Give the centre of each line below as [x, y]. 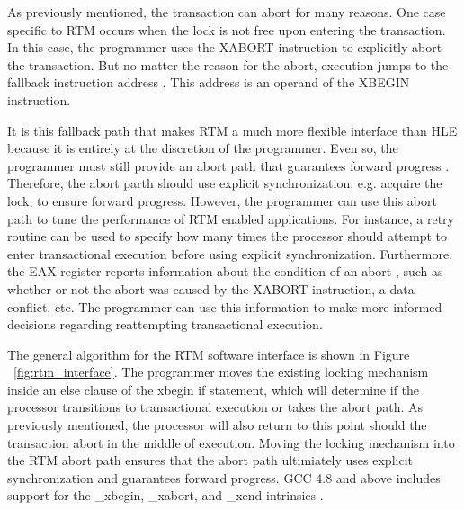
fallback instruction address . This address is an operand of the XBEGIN [209, 82]
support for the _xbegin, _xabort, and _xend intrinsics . [165, 495]
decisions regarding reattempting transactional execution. [165, 324]
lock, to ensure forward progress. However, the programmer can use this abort [222, 200]
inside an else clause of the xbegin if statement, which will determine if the [214, 389]
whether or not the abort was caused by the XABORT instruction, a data [211, 288]
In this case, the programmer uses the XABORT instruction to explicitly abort [225, 47]
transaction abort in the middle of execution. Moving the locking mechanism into [231, 442]
